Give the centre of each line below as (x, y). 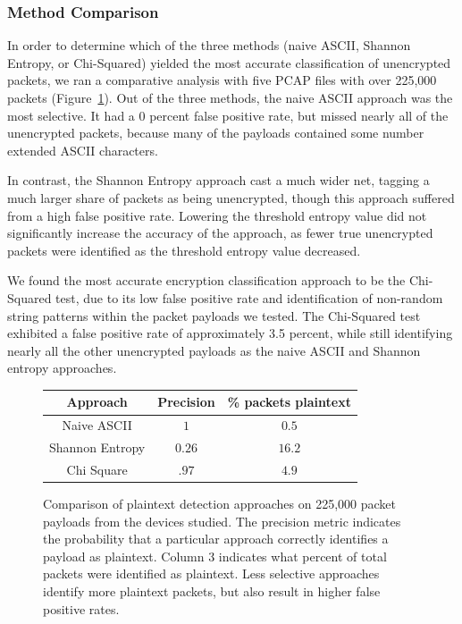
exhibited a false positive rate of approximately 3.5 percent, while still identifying (230, 333)
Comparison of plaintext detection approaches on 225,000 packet (219, 504)
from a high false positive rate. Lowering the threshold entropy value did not (217, 215)
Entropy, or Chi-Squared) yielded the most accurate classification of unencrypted (229, 62)
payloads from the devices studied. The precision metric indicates (222, 521)
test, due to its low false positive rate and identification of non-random (249, 297)
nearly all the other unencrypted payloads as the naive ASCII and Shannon (214, 350)
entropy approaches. (62, 368)
